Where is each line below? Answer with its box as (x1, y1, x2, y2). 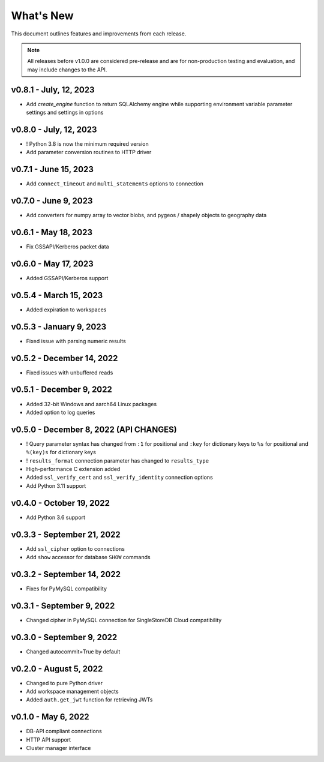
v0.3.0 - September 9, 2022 (11, 632, 118, 642)
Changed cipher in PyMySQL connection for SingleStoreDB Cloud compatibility (26, 616, 222, 623)
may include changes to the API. (27, 66, 107, 73)
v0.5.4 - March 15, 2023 (11, 290, 103, 300)
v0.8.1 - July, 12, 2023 (11, 85, 95, 95)
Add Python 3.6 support (26, 514, 86, 521)
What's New (11, 9, 74, 22)
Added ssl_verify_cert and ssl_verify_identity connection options (26, 474, 213, 481)
